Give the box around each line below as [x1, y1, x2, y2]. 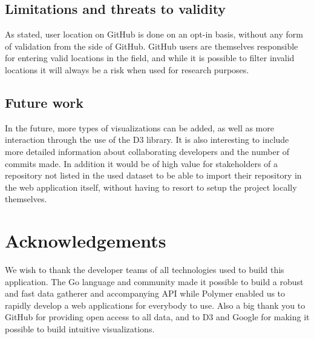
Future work [5, 93, 84, 111]
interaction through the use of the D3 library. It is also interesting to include [5, 133, 289, 146]
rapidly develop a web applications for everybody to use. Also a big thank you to [5, 298, 306, 311]
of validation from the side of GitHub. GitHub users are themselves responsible [5, 39, 298, 52]
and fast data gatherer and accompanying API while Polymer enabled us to [5, 287, 286, 300]
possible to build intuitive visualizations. [5, 323, 155, 335]
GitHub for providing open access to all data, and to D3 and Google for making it [5, 311, 310, 323]
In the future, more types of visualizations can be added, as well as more [5, 121, 274, 134]
